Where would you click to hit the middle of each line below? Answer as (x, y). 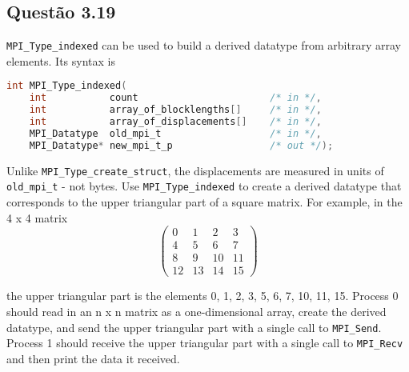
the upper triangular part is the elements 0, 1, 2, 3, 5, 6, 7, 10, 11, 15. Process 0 (202, 296)
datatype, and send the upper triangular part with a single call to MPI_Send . (194, 327)
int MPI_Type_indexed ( (67, 86)
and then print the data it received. (93, 358)
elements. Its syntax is (61, 60)
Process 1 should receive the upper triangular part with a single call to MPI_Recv (205, 343)
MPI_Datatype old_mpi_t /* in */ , (175, 133)
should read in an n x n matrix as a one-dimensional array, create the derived (196, 311)
